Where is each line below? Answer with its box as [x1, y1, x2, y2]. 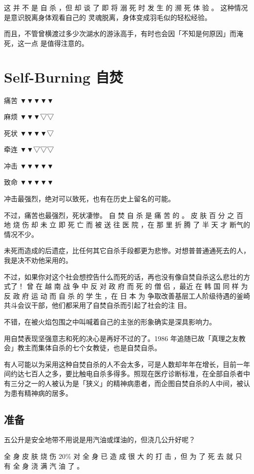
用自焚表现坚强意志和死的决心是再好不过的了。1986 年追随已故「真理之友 [4, 333, 239, 343]
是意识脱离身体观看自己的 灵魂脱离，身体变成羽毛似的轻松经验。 [4, 12, 212, 22]
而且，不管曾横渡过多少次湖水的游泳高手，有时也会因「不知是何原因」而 [4, 28, 236, 39]
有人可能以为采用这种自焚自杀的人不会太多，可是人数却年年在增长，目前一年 [4, 359, 250, 369]
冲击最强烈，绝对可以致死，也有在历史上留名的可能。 [4, 194, 175, 204]
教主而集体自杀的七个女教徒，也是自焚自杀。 [17, 343, 161, 353]
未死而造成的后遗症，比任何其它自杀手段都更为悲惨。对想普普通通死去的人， [4, 245, 250, 256]
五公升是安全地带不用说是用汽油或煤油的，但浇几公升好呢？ [4, 434, 195, 445]
